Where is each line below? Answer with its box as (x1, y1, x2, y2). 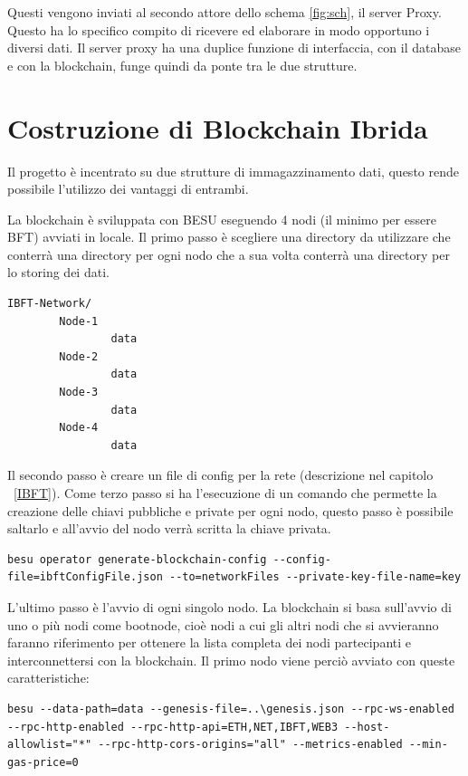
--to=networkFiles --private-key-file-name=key (168, 570, 462, 584)
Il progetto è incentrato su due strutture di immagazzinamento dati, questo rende (7, 161, 459, 180)
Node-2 (59, 350, 99, 363)
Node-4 (59, 421, 99, 435)
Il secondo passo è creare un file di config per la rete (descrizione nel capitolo (7, 465, 434, 484)
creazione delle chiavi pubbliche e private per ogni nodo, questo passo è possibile (7, 501, 454, 520)
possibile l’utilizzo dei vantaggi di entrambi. (7, 179, 249, 198)
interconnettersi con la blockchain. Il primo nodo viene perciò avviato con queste (7, 650, 455, 669)
